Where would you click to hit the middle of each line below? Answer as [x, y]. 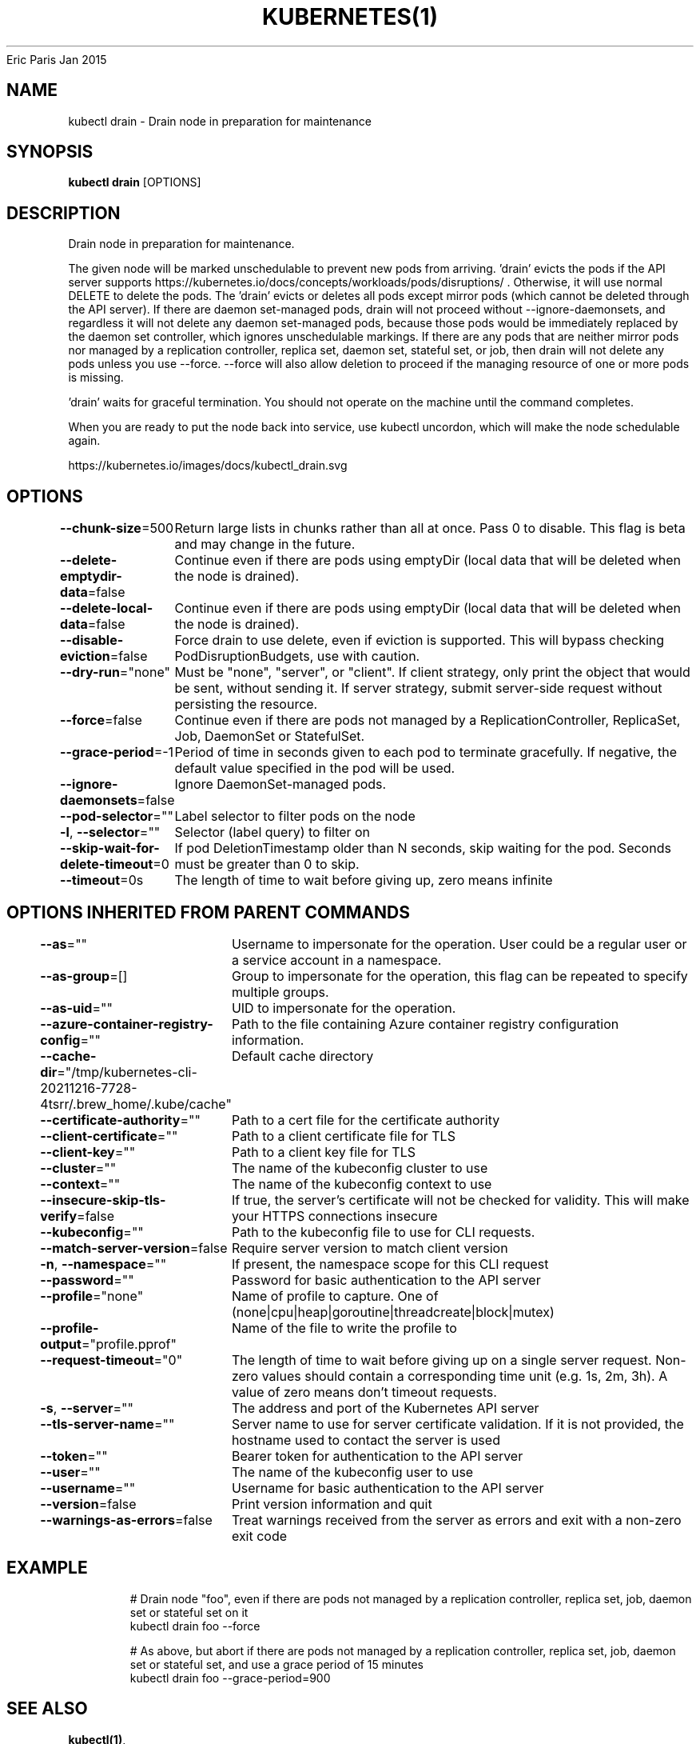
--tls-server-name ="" [107, 1424]
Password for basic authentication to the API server [386, 1280]
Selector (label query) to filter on [272, 832]
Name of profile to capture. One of [335, 1296]
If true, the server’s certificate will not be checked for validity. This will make [460, 1200]
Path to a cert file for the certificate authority [366, 1120]
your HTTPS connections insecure [334, 1216]
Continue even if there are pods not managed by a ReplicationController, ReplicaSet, [428, 720]
